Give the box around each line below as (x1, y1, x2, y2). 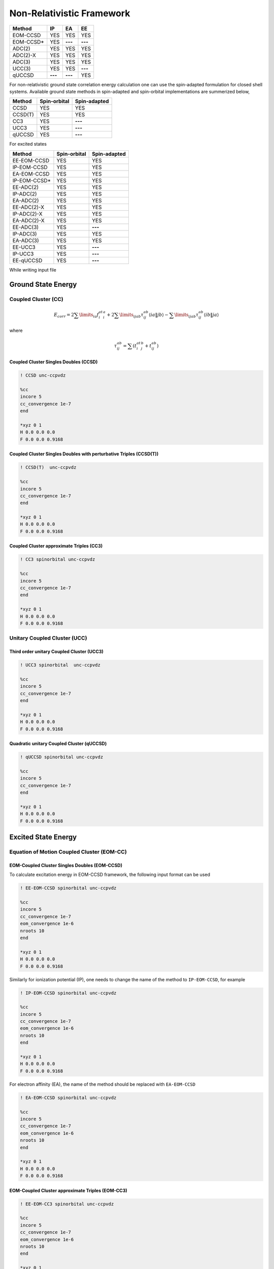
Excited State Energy (9, 833, 77, 842)
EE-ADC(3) (12, 223, 39, 230)
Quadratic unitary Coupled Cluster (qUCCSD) (9, 741, 107, 747)
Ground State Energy (9, 280, 77, 289)
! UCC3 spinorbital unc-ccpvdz (20, 662, 101, 668)
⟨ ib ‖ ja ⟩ (203, 312, 219, 318)
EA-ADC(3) (12, 237, 39, 244)
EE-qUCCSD (12, 257, 43, 264)
